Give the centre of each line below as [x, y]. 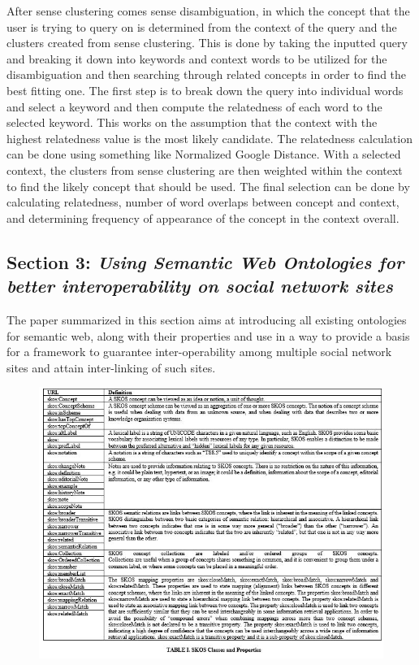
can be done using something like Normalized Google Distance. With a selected [204, 154]
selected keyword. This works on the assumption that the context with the [192, 122]
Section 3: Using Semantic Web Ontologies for [205, 261]
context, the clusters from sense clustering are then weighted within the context [205, 170]
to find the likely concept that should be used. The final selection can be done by [208, 186]
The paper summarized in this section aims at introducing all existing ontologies [207, 319]
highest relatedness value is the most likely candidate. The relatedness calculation [209, 138]
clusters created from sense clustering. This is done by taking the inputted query [207, 43]
